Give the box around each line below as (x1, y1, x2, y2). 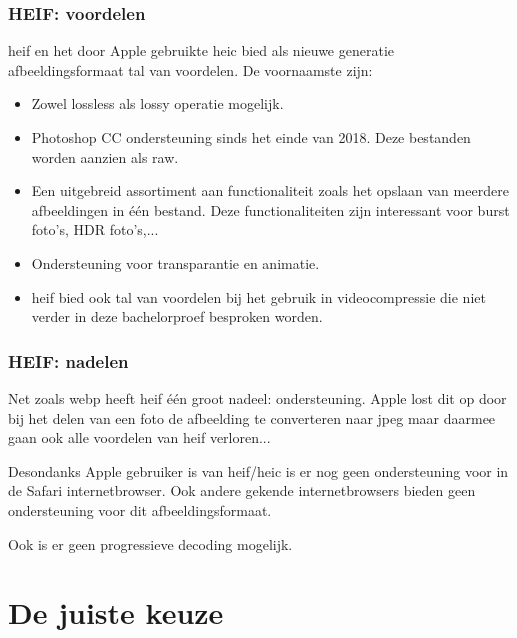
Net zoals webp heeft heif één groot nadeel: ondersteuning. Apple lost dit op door (8, 387, 507, 408)
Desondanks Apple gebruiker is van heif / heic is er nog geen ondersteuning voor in (8, 460, 509, 481)
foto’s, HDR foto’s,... (31, 219, 159, 240)
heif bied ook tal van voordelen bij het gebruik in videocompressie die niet (31, 286, 486, 307)
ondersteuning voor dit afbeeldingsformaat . (8, 499, 272, 520)
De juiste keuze (8, 592, 224, 633)
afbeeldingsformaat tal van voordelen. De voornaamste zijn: (8, 59, 373, 80)
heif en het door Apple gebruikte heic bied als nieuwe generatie (8, 40, 394, 61)
